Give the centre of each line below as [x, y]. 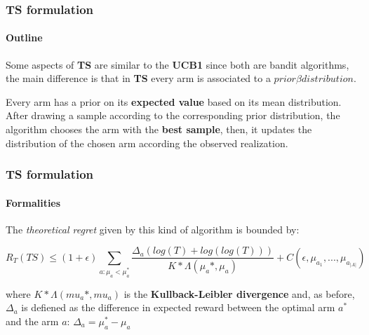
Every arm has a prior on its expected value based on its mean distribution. [174, 101]
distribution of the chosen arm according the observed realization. [147, 143]
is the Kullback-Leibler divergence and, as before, [239, 293]
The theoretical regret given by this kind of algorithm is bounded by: [153, 229]
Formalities [33, 202]
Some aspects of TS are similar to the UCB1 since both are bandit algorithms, [177, 64]
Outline [24, 37]
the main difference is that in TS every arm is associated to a [138, 78]
